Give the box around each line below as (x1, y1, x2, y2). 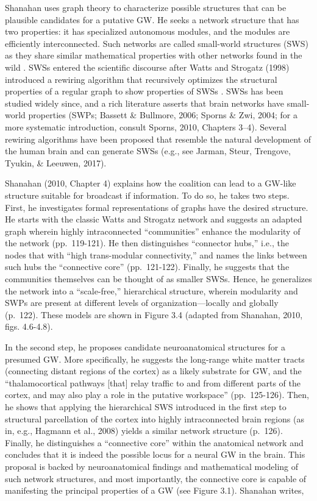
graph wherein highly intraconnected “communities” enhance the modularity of (5, 224, 301, 237)
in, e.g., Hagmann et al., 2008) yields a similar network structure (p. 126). (5, 424, 283, 437)
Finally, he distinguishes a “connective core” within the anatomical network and (5, 436, 304, 449)
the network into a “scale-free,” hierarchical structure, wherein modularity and (5, 284, 298, 297)
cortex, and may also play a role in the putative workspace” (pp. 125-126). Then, (5, 388, 309, 401)
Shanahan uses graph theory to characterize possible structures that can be (5, 1, 287, 13)
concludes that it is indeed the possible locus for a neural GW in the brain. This (5, 448, 305, 461)
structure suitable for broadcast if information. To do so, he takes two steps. (5, 188, 290, 201)
